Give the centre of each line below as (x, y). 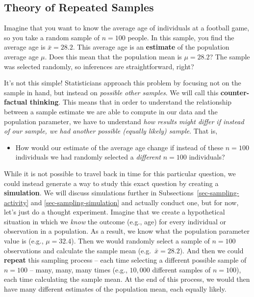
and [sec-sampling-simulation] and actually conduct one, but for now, (135, 202)
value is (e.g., (24, 241)
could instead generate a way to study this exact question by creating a (111, 183)
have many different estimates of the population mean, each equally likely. (115, 289)
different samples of (181, 269)
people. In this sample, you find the (181, 37)
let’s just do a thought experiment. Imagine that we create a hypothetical (114, 212)
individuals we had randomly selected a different (88, 157)
